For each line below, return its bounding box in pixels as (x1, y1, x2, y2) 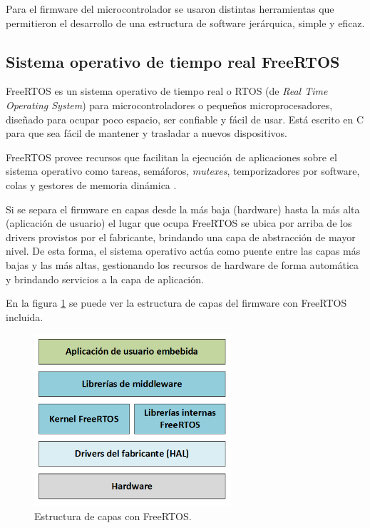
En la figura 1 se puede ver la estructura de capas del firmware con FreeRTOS (6, 295, 347, 310)
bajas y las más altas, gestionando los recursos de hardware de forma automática (6, 257, 359, 272)
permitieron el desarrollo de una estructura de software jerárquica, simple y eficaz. (6, 15, 365, 30)
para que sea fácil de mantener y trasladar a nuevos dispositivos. (6, 126, 287, 141)
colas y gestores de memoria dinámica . (6, 177, 177, 192)
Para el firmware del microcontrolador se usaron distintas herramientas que (6, 1, 334, 16)
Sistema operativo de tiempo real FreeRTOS (6, 50, 340, 72)
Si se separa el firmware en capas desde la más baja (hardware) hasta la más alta (6, 201, 360, 216)
